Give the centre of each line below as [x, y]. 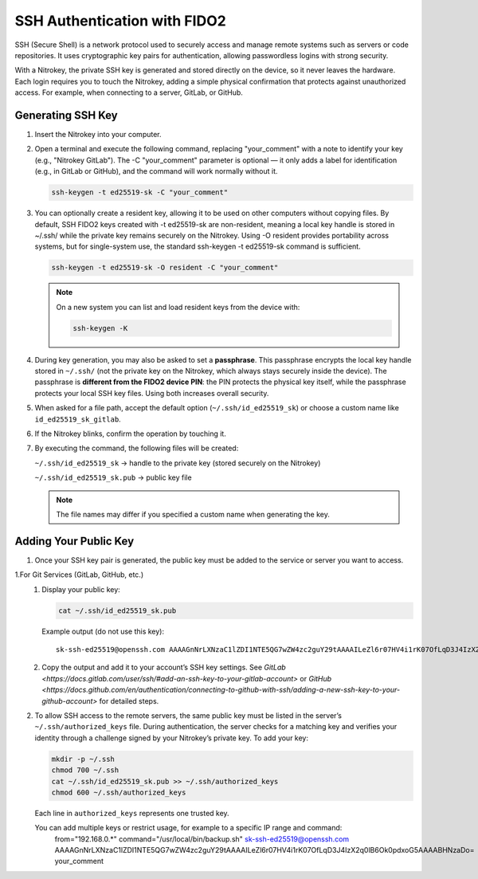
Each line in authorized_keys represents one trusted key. [132, 813]
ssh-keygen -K [100, 328]
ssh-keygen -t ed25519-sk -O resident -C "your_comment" [165, 268]
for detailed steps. [129, 700]
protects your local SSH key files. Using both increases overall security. [152, 393]
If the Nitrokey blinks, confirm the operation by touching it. [130, 434]
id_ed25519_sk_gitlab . [78, 419]
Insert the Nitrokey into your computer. [98, 135]
